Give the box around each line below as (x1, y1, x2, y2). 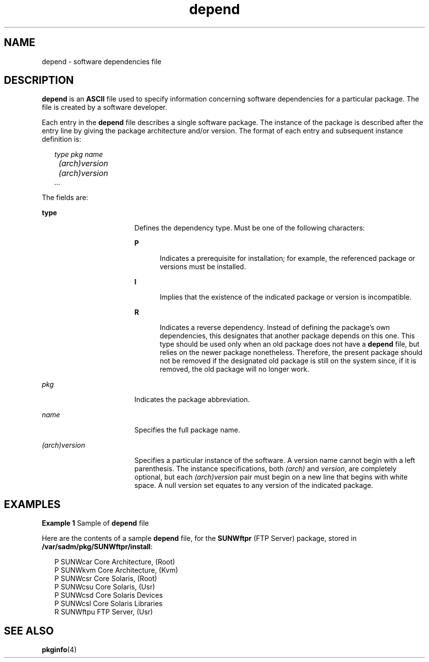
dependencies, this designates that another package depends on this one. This (160, 331, 415, 340)
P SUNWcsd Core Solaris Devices (54, 591, 163, 600)
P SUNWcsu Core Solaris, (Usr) (54, 583, 155, 591)
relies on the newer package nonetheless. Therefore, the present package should (160, 348, 423, 357)
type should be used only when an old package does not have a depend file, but (160, 340, 420, 349)
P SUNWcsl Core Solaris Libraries (54, 599, 163, 608)
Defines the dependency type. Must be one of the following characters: (134, 224, 365, 232)
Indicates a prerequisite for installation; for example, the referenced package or (160, 254, 415, 263)
